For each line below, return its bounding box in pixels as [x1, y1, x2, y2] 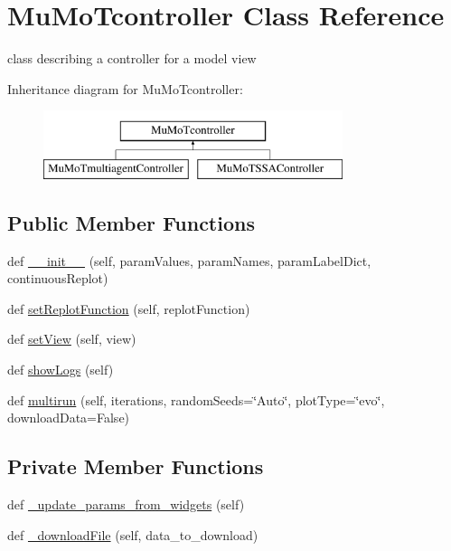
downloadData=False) [7, 408, 130, 427]
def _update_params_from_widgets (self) [7, 495, 245, 514]
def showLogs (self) [7, 360, 114, 379]
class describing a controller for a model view [7, 49, 257, 68]
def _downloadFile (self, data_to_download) [7, 525, 258, 544]
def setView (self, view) [7, 329, 136, 348]
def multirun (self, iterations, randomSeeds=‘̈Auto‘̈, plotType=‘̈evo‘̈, [7, 390, 385, 409]
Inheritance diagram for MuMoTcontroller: [7, 79, 243, 98]
